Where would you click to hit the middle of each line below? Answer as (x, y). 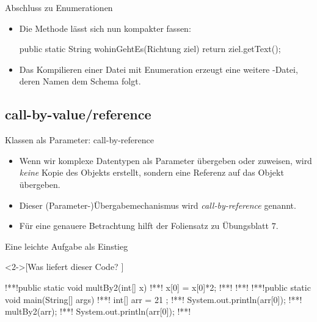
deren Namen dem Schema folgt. (80, 81)
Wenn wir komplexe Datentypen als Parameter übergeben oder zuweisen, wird (166, 160)
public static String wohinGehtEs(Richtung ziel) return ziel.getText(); (150, 49)
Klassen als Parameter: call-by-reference (79, 140)
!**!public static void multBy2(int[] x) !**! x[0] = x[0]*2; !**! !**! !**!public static (158, 287)
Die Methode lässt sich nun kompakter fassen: (105, 28)
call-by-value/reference (78, 114)
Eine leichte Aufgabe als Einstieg (67, 246)
